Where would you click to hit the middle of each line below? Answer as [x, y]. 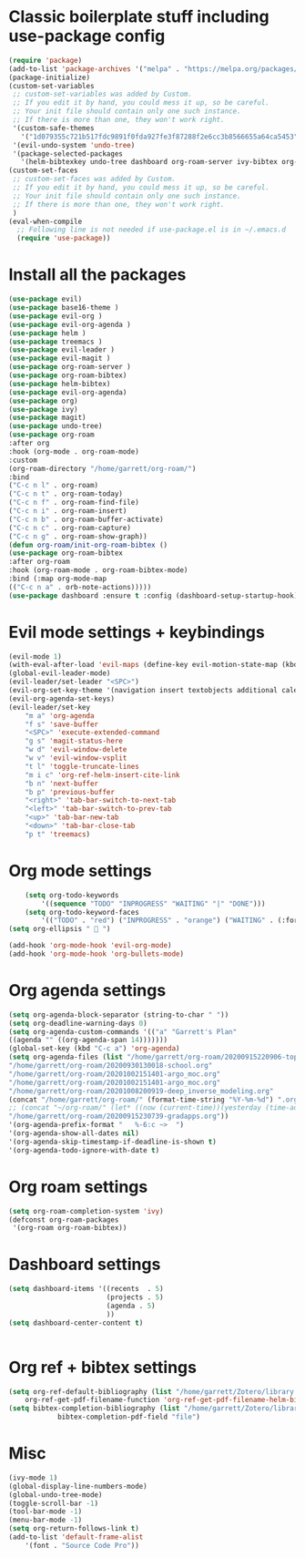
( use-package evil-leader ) [62, 350]
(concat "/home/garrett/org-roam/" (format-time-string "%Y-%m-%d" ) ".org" [155, 1100]
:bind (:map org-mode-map [57, 579]
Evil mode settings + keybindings [137, 632]
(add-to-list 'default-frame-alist [76, 1537]
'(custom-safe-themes [53, 128]
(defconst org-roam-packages [64, 1220]
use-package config [87, 36]
